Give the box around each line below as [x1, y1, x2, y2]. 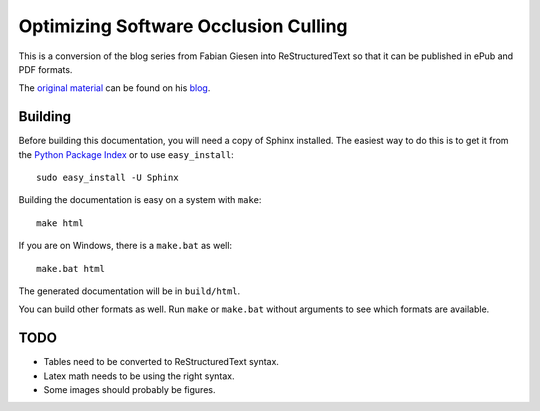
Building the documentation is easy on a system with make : [18, 194, 262, 206]
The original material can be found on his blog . [18, 82, 211, 94]
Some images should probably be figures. [43, 384, 216, 396]
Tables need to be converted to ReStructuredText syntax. [43, 356, 280, 368]
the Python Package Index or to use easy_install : [18, 148, 234, 160]
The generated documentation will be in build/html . [18, 285, 241, 297]
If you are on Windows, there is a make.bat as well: [18, 240, 233, 252]
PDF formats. [18, 63, 73, 75]
